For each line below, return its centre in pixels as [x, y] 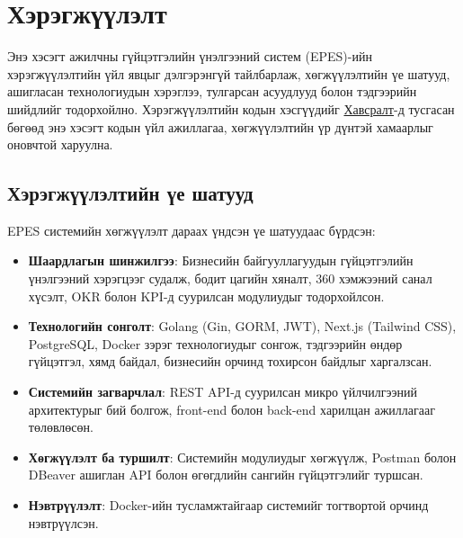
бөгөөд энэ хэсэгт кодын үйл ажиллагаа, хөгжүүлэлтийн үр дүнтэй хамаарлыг [220, 126]
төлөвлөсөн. [61, 427]
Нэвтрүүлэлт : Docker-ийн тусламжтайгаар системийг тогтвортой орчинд [228, 505]
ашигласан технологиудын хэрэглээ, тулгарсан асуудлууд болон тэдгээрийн [212, 91]
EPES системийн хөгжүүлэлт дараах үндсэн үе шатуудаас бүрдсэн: [191, 230]
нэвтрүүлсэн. [63, 522]
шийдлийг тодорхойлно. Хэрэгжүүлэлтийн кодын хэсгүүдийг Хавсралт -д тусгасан [231, 108]
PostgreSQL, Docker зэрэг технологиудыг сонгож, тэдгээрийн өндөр [215, 343]
